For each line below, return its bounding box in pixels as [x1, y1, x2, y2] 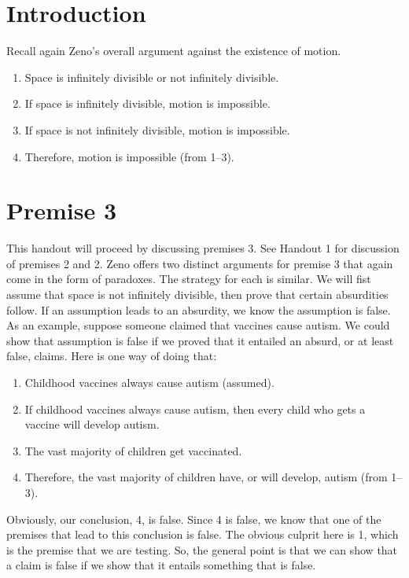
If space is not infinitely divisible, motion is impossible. [24, 121, 290, 138]
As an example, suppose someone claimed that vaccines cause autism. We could [6, 317, 390, 333]
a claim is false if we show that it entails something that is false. [6, 557, 316, 573]
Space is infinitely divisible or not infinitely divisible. [24, 68, 279, 85]
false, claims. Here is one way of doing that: [6, 348, 217, 364]
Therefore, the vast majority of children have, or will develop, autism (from [24, 469, 388, 485]
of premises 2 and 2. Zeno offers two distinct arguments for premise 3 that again [6, 255, 393, 271]
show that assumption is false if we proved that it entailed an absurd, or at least [6, 332, 394, 348]
